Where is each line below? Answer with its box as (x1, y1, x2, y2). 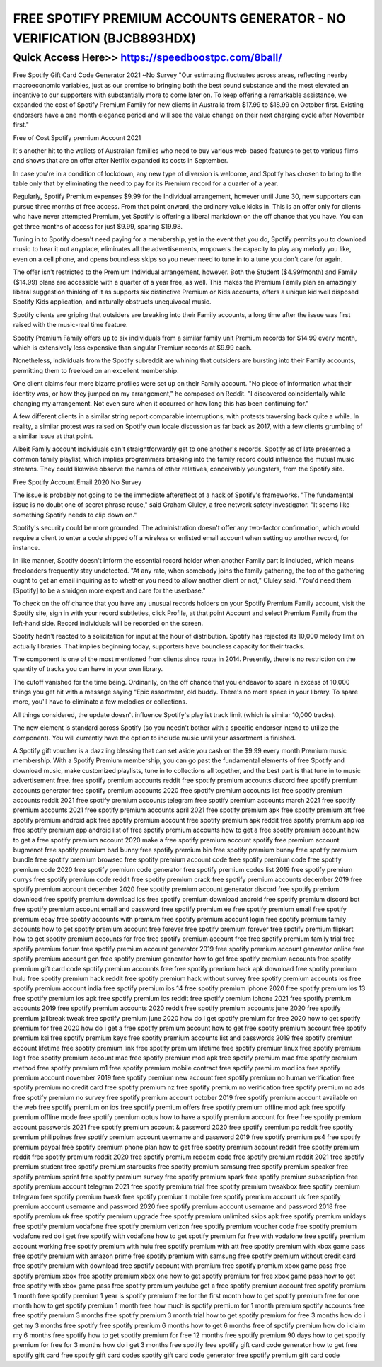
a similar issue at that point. (13, 432, 93, 440)
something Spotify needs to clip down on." (13, 510, 137, 519)
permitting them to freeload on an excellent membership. (13, 366, 180, 374)
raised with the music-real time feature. (13, 321, 128, 329)
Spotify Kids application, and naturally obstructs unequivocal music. (13, 297, 212, 306)
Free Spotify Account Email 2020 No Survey (13, 478, 142, 486)
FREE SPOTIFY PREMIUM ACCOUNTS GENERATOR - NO (13, 11, 346, 26)
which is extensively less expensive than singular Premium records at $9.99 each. (13, 343, 253, 352)
